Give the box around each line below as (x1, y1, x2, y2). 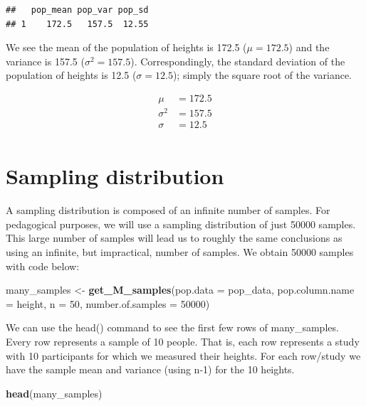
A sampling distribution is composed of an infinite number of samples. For (6, 203, 330, 218)
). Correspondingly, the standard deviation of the (130, 53, 345, 68)
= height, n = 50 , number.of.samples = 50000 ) (6, 296, 210, 311)
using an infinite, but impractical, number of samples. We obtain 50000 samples (6, 245, 354, 260)
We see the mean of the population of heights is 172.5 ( (6, 40, 247, 55)
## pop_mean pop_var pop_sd (6, 5, 149, 15)
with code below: (6, 258, 80, 273)
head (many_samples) (6, 385, 103, 400)
